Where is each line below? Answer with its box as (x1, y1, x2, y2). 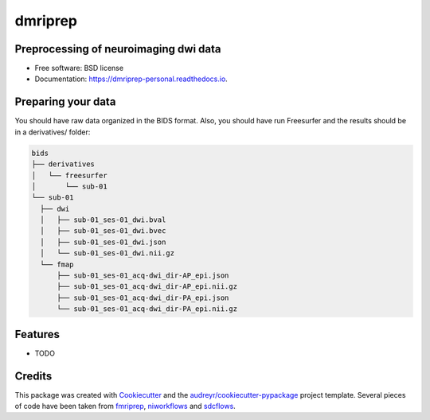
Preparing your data (14, 95, 116, 109)
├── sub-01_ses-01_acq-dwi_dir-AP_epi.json (57, 271, 229, 280)
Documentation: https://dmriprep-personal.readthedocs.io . (34, 74, 229, 84)
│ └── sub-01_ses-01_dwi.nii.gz (40, 249, 175, 258)
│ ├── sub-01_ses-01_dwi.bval (40, 216, 166, 224)
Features (14, 327, 60, 341)
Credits (14, 369, 53, 383)
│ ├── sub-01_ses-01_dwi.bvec (40, 227, 166, 235)
